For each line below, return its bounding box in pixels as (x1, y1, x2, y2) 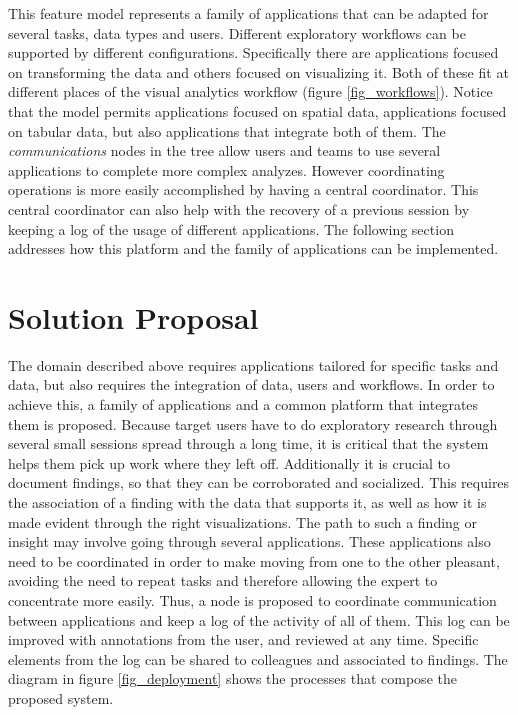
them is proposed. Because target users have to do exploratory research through (8, 413, 498, 434)
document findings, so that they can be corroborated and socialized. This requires (8, 472, 510, 493)
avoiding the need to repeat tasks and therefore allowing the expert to (8, 570, 438, 591)
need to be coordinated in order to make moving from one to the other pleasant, (8, 550, 500, 571)
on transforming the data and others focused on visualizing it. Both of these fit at (8, 61, 509, 82)
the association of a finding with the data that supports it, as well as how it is (8, 492, 487, 512)
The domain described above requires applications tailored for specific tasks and (8, 354, 499, 375)
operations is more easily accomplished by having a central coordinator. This (8, 179, 479, 200)
